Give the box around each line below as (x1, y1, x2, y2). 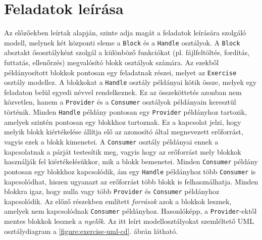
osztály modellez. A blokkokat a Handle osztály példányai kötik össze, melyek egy (4, 77, 257, 87)
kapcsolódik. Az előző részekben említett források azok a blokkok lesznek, (4, 196, 232, 206)
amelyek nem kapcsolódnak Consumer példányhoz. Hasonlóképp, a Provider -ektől (4, 206, 257, 216)
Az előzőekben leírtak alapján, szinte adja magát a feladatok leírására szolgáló (4, 27, 246, 38)
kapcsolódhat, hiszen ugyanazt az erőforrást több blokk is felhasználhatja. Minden (4, 176, 258, 186)
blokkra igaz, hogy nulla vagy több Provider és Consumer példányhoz (4, 186, 220, 197)
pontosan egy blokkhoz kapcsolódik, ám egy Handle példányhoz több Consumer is (4, 166, 256, 176)
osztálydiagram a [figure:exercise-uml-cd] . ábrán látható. (4, 225, 178, 236)
